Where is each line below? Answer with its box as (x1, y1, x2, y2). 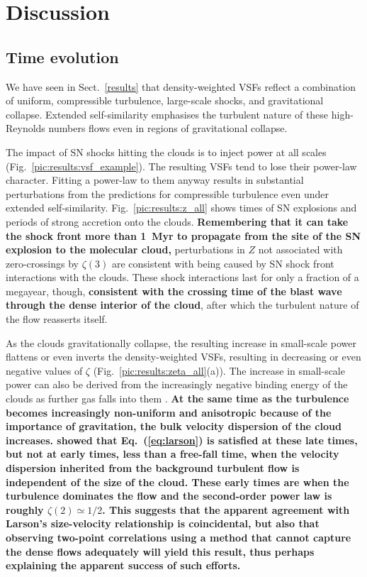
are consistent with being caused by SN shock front (111, 255, 334, 270)
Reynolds (6, 121, 45, 136)
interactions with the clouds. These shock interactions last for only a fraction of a (6, 270, 359, 285)
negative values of (6, 363, 83, 378)
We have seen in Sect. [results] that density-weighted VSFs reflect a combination (6, 79, 356, 94)
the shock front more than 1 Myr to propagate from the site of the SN (6, 228, 361, 243)
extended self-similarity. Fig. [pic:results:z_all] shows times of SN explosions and (6, 200, 357, 215)
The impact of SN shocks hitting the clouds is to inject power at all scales (6, 144, 327, 159)
